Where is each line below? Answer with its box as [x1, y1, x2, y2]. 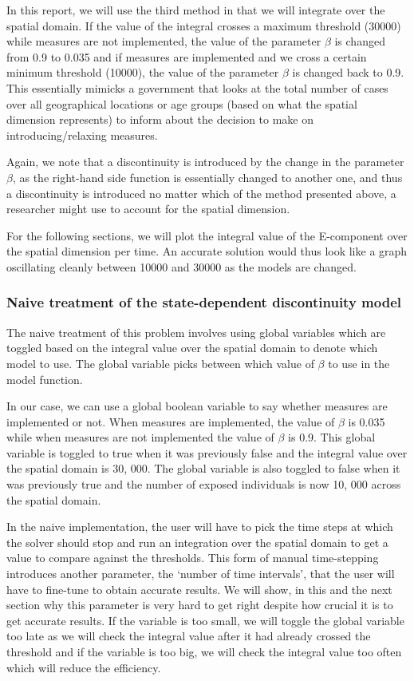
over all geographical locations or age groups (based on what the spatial [6, 95, 357, 112]
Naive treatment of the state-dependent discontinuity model [6, 292, 401, 312]
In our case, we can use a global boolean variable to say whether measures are [6, 398, 388, 414]
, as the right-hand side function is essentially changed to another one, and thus [12, 168, 403, 185]
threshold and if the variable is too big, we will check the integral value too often [6, 643, 402, 659]
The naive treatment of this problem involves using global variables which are [6, 323, 386, 340]
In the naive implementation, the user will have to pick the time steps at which [6, 518, 393, 535]
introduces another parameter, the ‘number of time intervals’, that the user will [6, 565, 395, 582]
